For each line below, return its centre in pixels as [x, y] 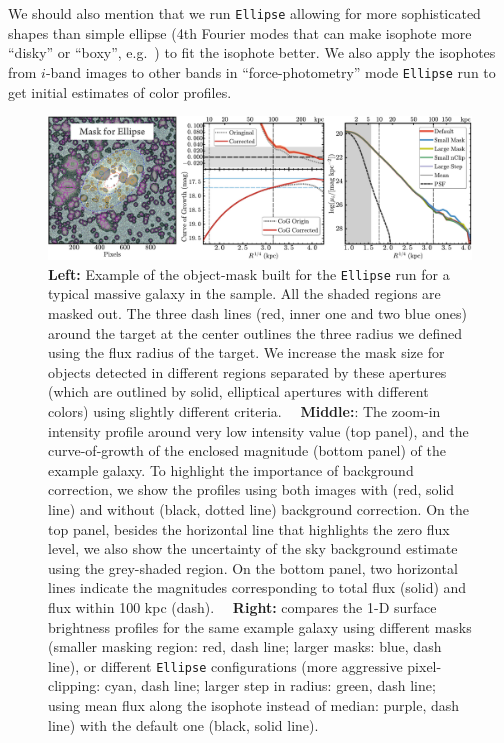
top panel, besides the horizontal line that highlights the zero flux [249, 528]
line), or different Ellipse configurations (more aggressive [225, 665]
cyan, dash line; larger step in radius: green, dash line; [270, 685]
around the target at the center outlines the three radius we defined [255, 332]
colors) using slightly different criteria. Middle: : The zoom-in [244, 411]
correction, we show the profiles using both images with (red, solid [251, 489]
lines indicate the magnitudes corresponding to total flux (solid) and [257, 587]
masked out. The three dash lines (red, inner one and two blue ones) [257, 313]
